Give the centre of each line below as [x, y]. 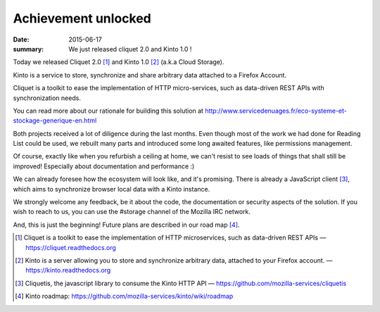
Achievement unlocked [82, 18]
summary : [28, 49]
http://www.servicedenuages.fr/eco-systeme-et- [276, 111]
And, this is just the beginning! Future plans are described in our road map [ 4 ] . [126, 225]
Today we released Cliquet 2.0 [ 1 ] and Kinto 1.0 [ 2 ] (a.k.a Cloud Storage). [119, 62]
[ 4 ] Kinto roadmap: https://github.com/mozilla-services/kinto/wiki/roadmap [124, 297]
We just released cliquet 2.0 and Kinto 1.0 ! [130, 49]
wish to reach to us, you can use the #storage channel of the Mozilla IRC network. [132, 212]
